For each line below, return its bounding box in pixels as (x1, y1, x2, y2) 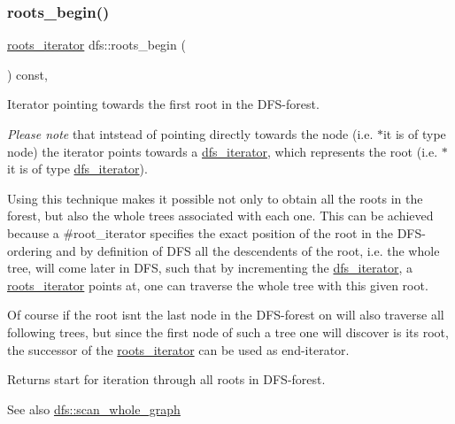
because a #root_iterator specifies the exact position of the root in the (7, 223, 394, 242)
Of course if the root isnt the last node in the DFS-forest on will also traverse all (7, 305, 444, 324)
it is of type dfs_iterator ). (7, 159, 148, 178)
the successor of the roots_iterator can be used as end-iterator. (7, 340, 350, 358)
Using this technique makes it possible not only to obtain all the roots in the (7, 189, 423, 207)
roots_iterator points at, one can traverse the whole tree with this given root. (7, 275, 428, 294)
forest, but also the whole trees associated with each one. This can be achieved (7, 206, 434, 225)
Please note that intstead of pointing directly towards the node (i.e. (7, 125, 374, 143)
